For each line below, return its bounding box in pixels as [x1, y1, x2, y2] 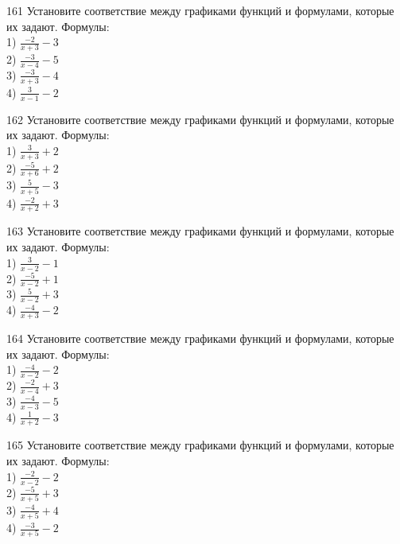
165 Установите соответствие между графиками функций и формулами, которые [6, 437, 394, 453]
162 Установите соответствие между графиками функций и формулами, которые [6, 111, 394, 127]
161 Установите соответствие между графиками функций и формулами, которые [6, 2, 394, 18]
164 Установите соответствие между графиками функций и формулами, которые [6, 329, 394, 346]
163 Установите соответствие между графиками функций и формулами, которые [6, 223, 394, 239]
